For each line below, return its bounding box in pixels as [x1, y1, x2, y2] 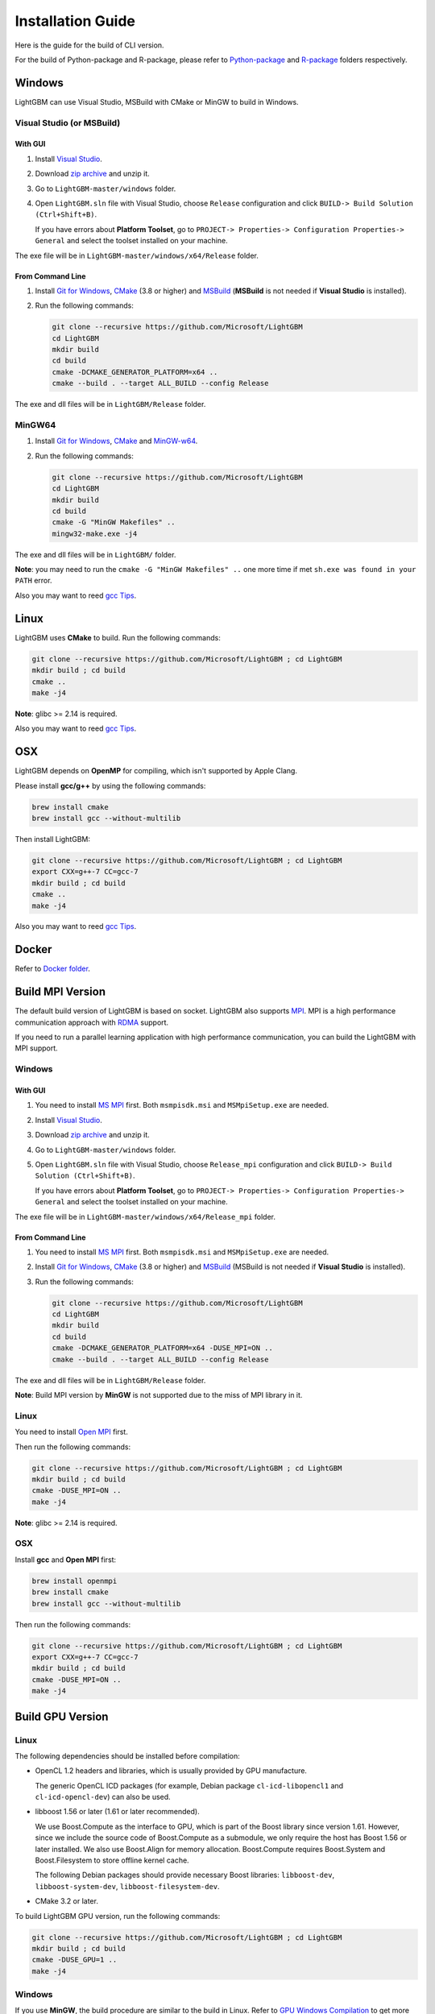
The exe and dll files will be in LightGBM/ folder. [14, 549, 176, 559]
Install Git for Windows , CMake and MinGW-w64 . [35, 436, 198, 446]
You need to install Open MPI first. [14, 1427, 128, 1437]
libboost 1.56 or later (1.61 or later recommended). [35, 1807, 201, 1817]
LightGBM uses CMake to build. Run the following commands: [14, 632, 221, 642]
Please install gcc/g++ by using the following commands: [14, 781, 206, 790]
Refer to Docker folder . [14, 963, 90, 974]
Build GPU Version [14, 1709, 109, 1723]
